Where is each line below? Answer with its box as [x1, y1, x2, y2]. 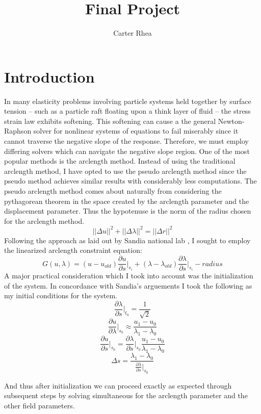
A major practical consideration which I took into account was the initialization [4, 270, 253, 281]
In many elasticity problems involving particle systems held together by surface [4, 95, 251, 106]
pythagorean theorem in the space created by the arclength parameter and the [4, 195, 249, 206]
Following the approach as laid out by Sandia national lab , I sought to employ [4, 235, 251, 245]
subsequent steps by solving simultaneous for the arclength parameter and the [4, 390, 248, 401]
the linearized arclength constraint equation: [4, 245, 142, 255]
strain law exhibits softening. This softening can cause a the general [4, 115, 216, 126]
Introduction [4, 66, 95, 87]
